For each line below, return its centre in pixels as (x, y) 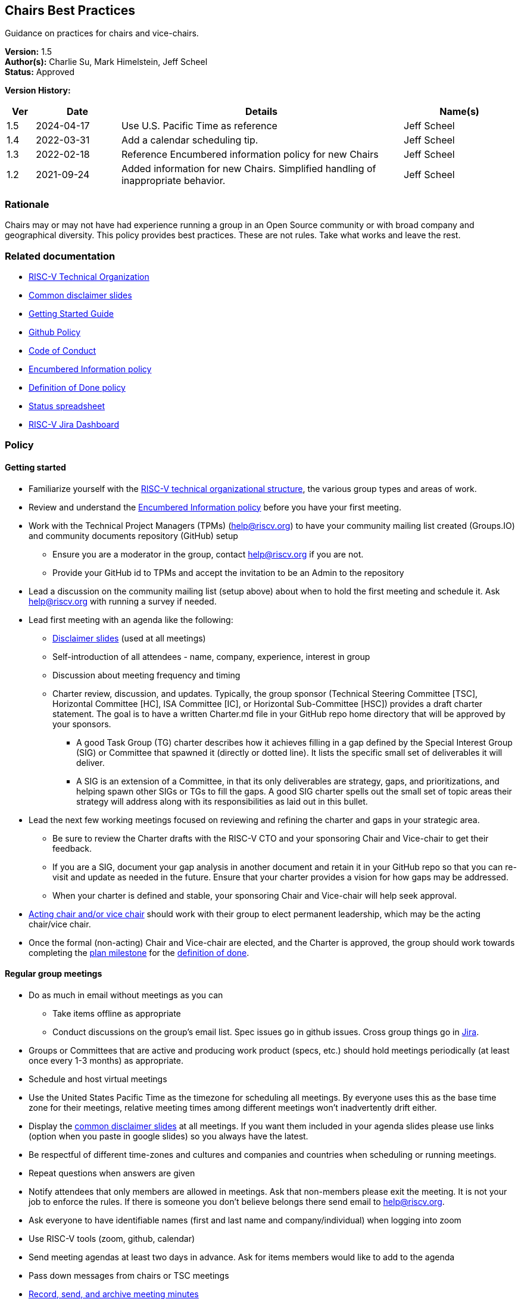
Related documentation (60, 256)
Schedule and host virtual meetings (98, 1079)
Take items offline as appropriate (117, 1013)
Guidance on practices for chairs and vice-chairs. (102, 33)
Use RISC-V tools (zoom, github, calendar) (112, 1238)
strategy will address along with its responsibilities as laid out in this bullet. (222, 801)
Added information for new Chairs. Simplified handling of (249, 169)
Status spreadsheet (67, 406)
